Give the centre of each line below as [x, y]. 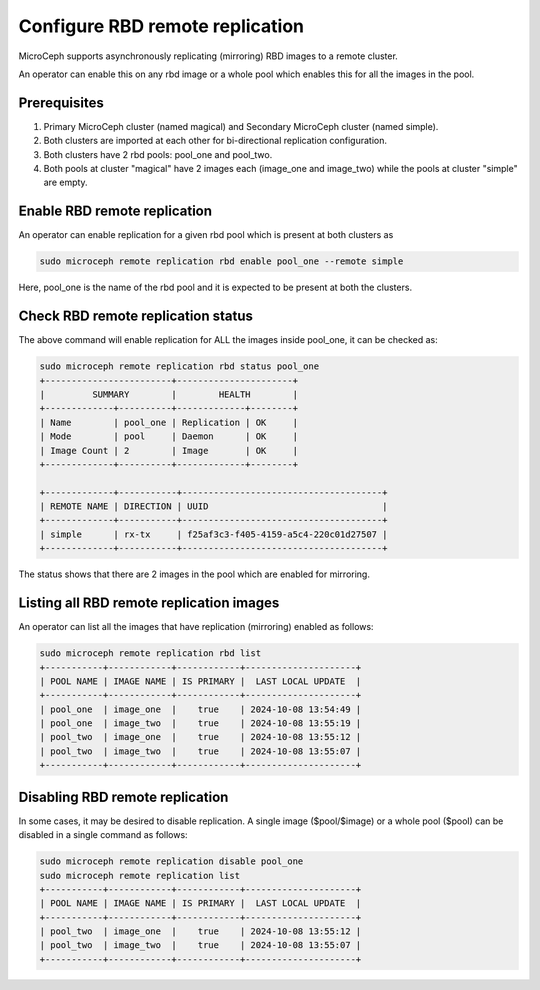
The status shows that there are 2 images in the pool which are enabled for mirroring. [194, 574]
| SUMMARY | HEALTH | [169, 394]
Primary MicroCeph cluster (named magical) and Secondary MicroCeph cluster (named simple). [241, 126]
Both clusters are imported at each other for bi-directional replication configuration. [215, 141]
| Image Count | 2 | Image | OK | [169, 450]
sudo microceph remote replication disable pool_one [171, 861]
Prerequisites [61, 102]
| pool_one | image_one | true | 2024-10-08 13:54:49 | [200, 709]
